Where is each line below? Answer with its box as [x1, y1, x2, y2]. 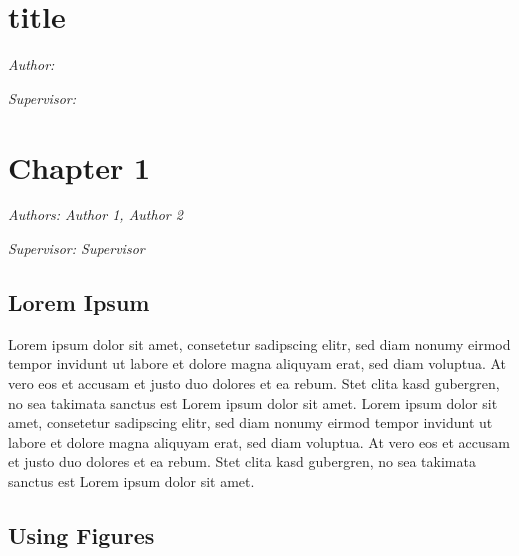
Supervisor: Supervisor [8, 238, 145, 259]
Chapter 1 [8, 146, 151, 187]
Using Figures [8, 519, 155, 550]
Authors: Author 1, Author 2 [8, 204, 183, 225]
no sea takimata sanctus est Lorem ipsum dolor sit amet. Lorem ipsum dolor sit [8, 392, 498, 413]
